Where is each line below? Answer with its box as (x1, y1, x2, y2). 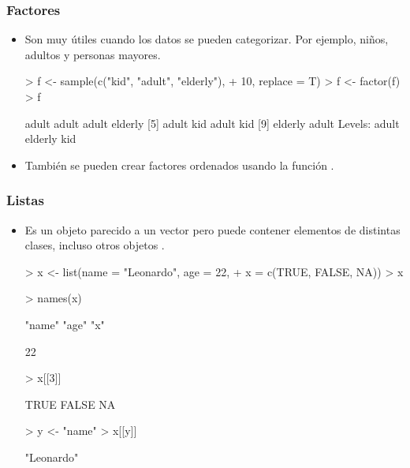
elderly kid (24, 130, 76, 147)
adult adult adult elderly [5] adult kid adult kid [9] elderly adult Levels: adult (24, 114, 400, 131)
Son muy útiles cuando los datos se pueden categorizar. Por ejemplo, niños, (24, 31, 389, 47)
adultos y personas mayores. (24, 46, 161, 62)
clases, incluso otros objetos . (24, 237, 165, 253)
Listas (6, 190, 44, 210)
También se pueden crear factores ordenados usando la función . (24, 156, 334, 173)
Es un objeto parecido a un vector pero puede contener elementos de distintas (24, 221, 401, 238)
